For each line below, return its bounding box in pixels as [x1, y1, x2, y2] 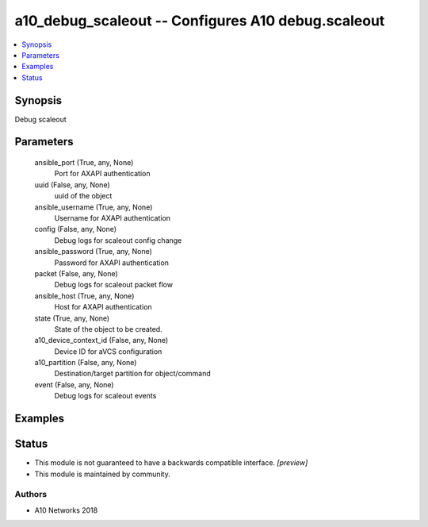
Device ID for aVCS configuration [54, 346, 162, 356]
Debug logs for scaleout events [54, 391, 157, 401]
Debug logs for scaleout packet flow [54, 280, 174, 290]
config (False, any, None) [34, 225, 117, 234]
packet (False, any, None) [34, 268, 118, 278]
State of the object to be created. [54, 324, 162, 333]
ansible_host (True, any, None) [34, 290, 135, 301]
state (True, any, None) [34, 314, 110, 323]
